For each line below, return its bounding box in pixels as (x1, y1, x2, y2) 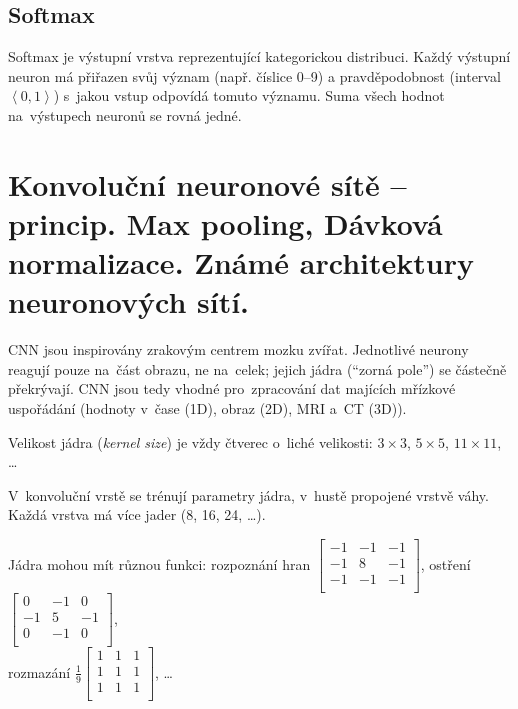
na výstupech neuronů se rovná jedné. (8, 104, 242, 125)
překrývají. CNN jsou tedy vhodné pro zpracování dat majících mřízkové (8, 378, 456, 399)
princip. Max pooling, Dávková (8, 202, 443, 243)
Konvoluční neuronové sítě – (8, 163, 407, 204)
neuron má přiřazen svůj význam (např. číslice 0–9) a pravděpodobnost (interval (8, 65, 501, 86)
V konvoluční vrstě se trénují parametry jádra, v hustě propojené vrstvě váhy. (8, 484, 489, 505)
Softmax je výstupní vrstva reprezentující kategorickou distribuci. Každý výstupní (8, 46, 511, 67)
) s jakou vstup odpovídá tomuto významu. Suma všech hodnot (53, 85, 445, 106)
